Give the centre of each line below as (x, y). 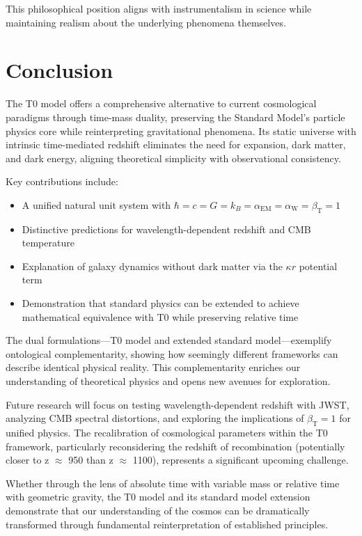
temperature (48, 243)
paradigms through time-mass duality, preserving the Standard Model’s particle (175, 117)
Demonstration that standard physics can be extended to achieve (160, 303)
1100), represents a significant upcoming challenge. (241, 460)
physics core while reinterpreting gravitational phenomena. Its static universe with (181, 131)
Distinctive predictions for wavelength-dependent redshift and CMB (166, 229)
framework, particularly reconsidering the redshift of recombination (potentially (175, 446)
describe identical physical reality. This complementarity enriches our (153, 367)
